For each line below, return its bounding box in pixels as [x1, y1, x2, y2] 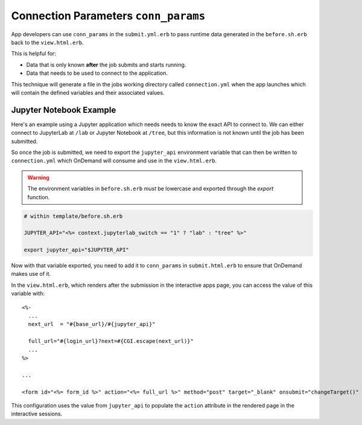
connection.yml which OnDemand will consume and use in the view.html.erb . [11, 157, 217, 164]
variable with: [11, 290, 45, 297]
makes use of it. [11, 270, 51, 278]
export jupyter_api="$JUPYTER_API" [24, 246, 129, 254]
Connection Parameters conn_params [11, 9, 206, 22]
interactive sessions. [11, 411, 63, 418]
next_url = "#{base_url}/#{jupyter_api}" [28, 321, 156, 328]
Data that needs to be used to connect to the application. [26, 69, 168, 77]
